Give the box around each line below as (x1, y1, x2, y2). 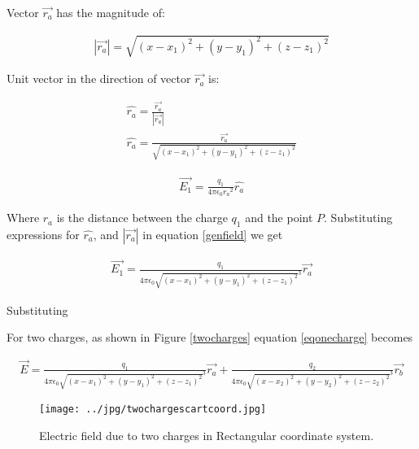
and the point (245, 209, 313, 226)
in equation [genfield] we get (142, 226, 283, 242)
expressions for (7, 226, 80, 242)
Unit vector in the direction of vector (7, 70, 191, 87)
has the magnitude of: (56, 4, 165, 20)
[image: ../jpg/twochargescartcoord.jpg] (39, 403, 267, 416)
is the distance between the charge (56, 209, 228, 226)
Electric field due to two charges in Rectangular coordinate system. (39, 426, 374, 443)
